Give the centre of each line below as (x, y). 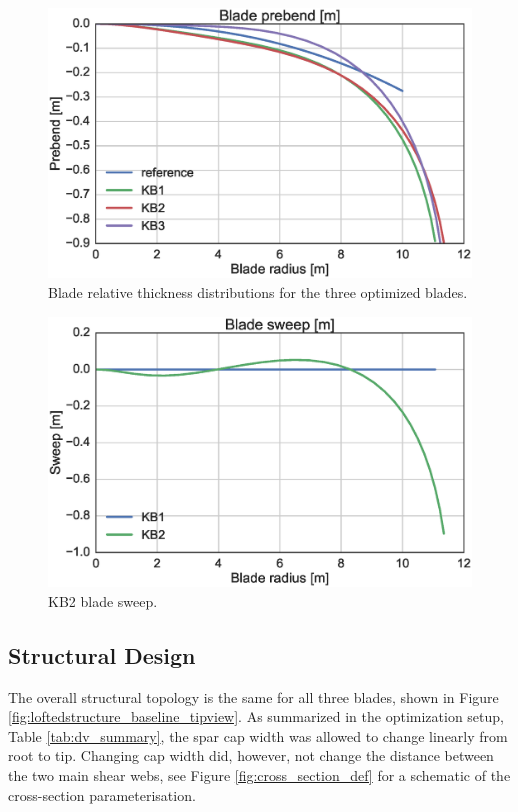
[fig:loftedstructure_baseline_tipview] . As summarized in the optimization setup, (256, 716)
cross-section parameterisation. (102, 794)
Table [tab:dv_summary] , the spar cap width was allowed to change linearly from (258, 735)
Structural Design (102, 654)
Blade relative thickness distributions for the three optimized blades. (258, 291)
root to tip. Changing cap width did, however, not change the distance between (251, 755)
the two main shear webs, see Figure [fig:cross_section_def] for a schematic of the (259, 774)
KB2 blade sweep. (103, 600)
